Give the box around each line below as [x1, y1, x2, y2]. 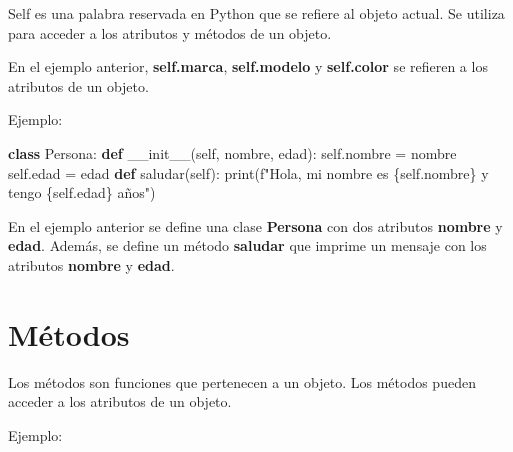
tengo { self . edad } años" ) [8, 182, 156, 203]
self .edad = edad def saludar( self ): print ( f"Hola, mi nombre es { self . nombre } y [8, 162, 489, 183]
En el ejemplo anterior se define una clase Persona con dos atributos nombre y [8, 215, 503, 236]
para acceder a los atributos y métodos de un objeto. [8, 22, 332, 43]
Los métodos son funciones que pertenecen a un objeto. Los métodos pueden [8, 371, 476, 392]
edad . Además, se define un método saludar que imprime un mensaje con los [8, 235, 487, 256]
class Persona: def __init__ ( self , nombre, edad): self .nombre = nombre [8, 142, 457, 163]
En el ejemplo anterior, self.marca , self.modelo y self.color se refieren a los [8, 56, 488, 77]
